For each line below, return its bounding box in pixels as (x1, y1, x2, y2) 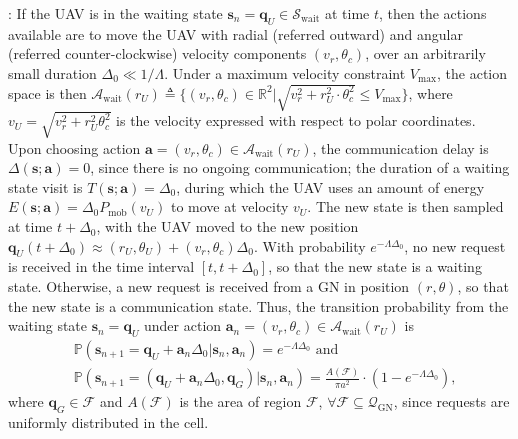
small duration (8, 62, 97, 83)
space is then (8, 82, 87, 103)
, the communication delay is (312, 137, 489, 158)
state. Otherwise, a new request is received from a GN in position (8, 276, 410, 297)
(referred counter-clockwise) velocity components (8, 43, 307, 64)
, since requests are (393, 391, 510, 412)
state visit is (8, 176, 83, 197)
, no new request (404, 235, 506, 256)
